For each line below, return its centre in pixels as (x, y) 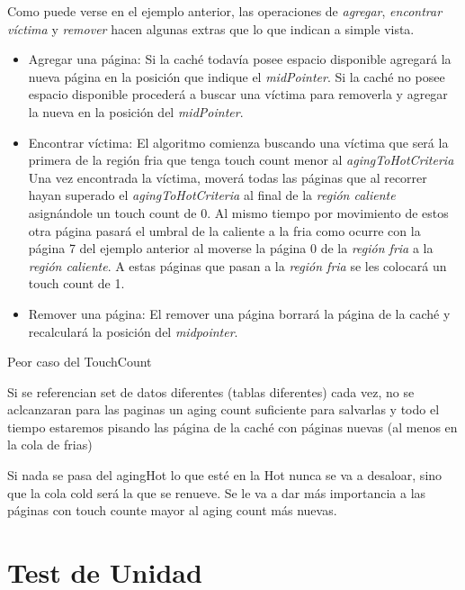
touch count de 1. (76, 283)
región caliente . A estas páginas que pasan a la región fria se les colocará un (237, 265)
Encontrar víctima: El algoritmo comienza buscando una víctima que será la (238, 142)
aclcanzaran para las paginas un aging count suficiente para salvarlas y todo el (224, 409)
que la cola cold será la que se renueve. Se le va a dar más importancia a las (217, 492)
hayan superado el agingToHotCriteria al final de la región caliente (212, 195)
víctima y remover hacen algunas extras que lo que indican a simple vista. (211, 28)
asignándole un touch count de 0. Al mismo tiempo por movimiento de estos (238, 212)
